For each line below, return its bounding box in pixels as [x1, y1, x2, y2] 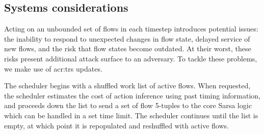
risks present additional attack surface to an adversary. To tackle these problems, [4, 53, 257, 63]
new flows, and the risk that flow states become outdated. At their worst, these [4, 43, 251, 54]
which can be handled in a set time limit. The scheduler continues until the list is [4, 110, 258, 120]
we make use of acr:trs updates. [4, 63, 102, 74]
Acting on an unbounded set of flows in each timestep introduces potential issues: [4, 23, 258, 34]
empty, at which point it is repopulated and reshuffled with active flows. [4, 120, 229, 130]
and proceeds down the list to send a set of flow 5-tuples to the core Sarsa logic [4, 100, 252, 111]
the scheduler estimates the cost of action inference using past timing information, [4, 90, 261, 100]
